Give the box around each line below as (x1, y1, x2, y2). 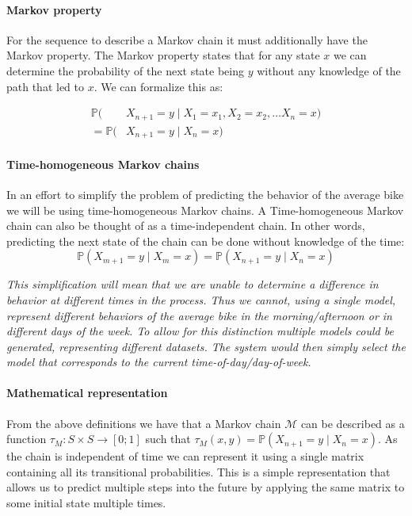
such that (145, 430, 191, 447)
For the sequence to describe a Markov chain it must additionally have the (6, 31, 368, 48)
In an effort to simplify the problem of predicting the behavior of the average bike (6, 185, 404, 202)
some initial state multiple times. (6, 495, 166, 511)
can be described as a (300, 415, 405, 431)
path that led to (6, 78, 85, 94)
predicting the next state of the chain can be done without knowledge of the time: (6, 232, 405, 249)
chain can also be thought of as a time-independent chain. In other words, (6, 217, 365, 234)
